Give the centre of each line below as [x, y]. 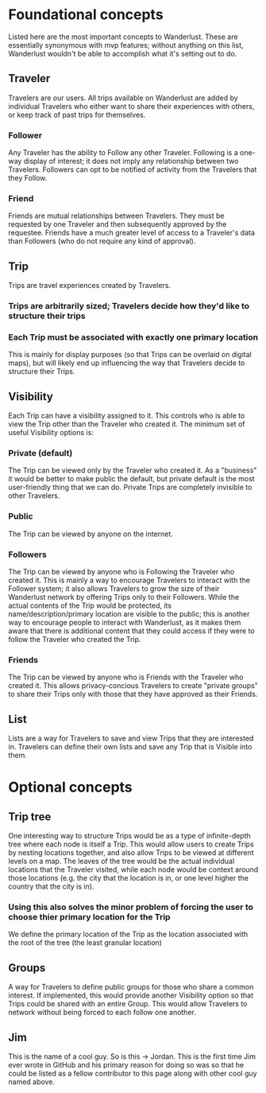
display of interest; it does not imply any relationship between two [131, 161]
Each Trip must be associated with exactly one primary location [133, 337]
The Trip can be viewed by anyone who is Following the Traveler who [121, 572]
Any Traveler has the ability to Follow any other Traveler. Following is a [123, 153]
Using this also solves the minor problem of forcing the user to [131, 907]
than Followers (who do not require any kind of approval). [102, 241]
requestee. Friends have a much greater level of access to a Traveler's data [132, 233]
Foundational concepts [86, 15]
